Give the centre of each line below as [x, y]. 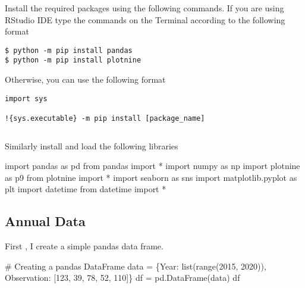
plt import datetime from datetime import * [86, 189]
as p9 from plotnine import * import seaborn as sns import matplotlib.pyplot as [151, 177]
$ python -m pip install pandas [69, 50]
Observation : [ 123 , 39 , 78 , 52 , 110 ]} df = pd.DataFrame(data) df [122, 278]
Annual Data [45, 221]
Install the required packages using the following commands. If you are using [144, 8]
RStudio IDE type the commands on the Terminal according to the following [145, 19]
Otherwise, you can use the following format [85, 79]
